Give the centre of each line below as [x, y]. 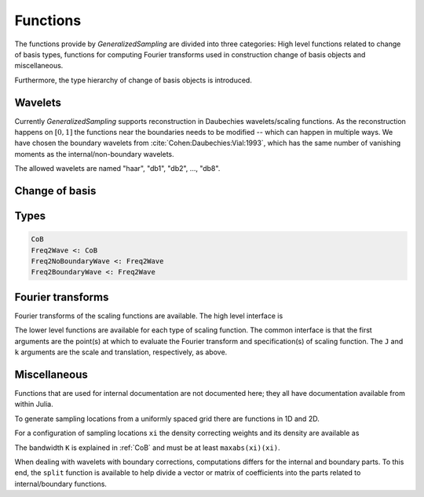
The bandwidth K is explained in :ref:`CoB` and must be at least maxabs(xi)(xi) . [147, 448]
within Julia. [34, 404]
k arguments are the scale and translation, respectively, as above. [121, 352]
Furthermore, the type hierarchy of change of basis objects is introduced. [133, 80]
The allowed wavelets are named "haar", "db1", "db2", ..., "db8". [117, 169]
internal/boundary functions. [61, 484]
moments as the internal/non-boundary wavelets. [94, 154]
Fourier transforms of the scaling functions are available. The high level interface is [149, 316]
